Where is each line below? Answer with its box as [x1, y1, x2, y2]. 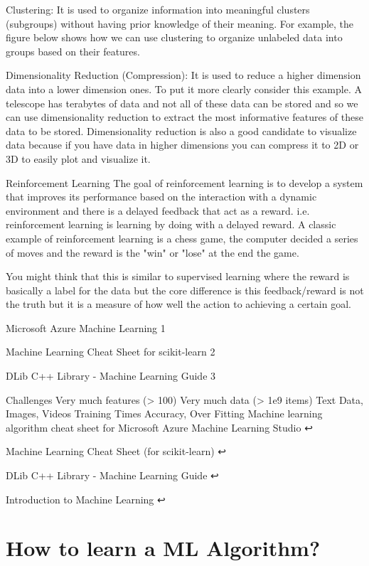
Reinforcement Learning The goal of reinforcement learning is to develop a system [6, 175, 363, 190]
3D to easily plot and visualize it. [6, 151, 151, 166]
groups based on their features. [6, 43, 140, 58]
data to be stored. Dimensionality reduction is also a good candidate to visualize [6, 123, 357, 138]
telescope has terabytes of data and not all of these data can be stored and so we [6, 95, 358, 110]
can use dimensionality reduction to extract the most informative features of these [6, 110, 363, 124]
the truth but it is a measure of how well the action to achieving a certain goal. [6, 297, 351, 311]
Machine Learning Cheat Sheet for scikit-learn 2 [6, 344, 215, 359]
